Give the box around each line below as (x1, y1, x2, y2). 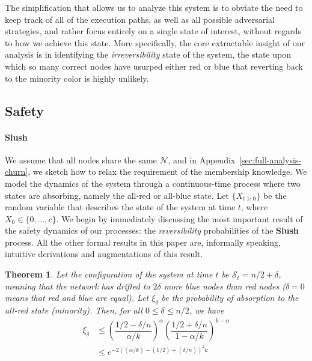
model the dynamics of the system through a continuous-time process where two (5, 177, 301, 189)
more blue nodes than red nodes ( (164, 279, 286, 292)
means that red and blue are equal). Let (5, 291, 149, 304)
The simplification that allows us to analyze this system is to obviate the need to (5, 1, 303, 13)
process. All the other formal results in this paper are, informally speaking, (5, 235, 281, 248)
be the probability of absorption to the (161, 291, 299, 304)
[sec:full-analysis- (239, 153, 302, 166)
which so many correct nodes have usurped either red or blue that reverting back (5, 59, 303, 72)
